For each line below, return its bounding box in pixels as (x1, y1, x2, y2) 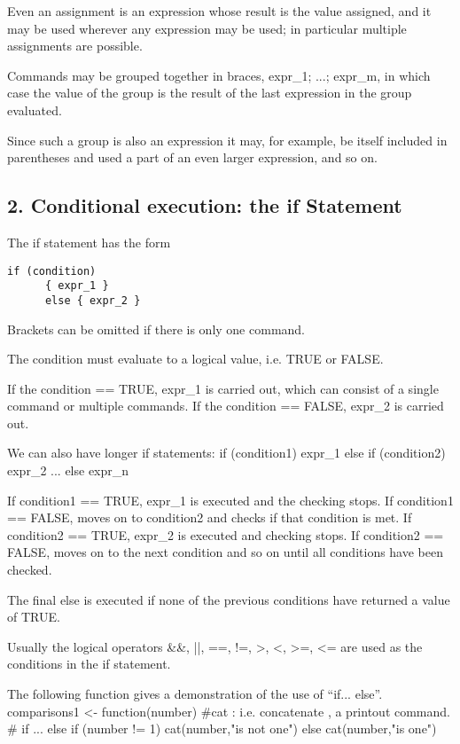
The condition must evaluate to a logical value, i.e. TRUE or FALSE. (7, 349, 384, 368)
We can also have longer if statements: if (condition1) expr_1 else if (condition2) (7, 443, 446, 462)
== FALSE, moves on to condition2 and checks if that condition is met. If (7, 508, 412, 527)
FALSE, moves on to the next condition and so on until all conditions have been (7, 543, 444, 561)
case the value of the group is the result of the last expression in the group (7, 83, 412, 102)
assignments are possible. (7, 36, 143, 55)
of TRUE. (7, 607, 60, 626)
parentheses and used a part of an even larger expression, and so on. (7, 148, 378, 167)
